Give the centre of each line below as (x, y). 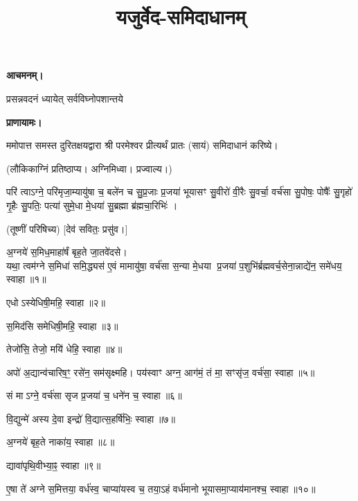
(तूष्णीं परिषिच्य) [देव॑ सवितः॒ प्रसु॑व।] (67, 228)
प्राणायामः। (24, 122)
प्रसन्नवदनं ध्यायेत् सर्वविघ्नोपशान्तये (65, 98)
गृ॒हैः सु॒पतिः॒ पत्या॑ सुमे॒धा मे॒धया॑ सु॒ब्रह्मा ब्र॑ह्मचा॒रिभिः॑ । (92, 205)
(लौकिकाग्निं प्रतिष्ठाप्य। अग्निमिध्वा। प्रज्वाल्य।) (89, 168)
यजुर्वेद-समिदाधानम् (181, 16)
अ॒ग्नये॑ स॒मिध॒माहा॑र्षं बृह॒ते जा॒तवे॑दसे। (67, 252)
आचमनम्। (25, 75)
